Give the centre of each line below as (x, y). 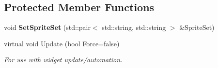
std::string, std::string (134, 27)
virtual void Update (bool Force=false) (62, 43)
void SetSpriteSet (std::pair (47, 27)
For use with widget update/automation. (63, 60)
